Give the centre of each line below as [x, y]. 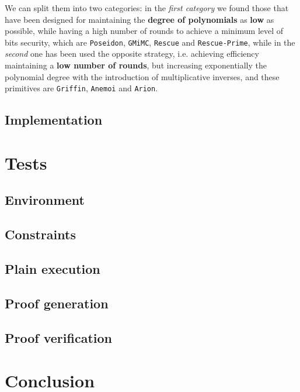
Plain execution [53, 268]
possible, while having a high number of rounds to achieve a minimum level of [144, 31]
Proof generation [57, 303]
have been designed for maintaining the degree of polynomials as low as [139, 19]
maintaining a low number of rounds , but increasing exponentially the [136, 65]
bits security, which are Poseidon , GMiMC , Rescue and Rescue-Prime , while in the [150, 42]
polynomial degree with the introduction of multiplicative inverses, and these [142, 76]
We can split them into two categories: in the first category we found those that [147, 8]
